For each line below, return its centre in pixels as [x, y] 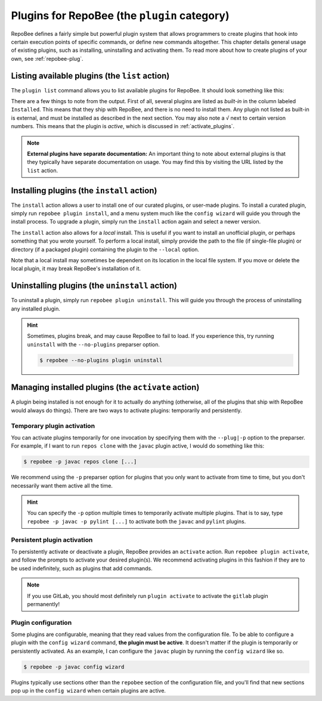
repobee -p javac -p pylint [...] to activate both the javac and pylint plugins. [137, 521]
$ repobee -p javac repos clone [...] [80, 462]
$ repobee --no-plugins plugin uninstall [101, 360]
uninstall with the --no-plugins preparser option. [94, 344]
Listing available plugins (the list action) [90, 75]
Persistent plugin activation [52, 539]
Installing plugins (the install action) [84, 190]
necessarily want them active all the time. [62, 485]
